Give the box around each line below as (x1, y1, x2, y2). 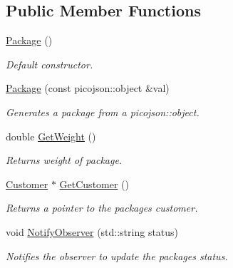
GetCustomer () (59, 176, 130, 191)
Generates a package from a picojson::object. (6, 104, 200, 119)
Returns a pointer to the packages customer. (6, 200, 198, 215)
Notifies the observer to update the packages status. (6, 248, 228, 263)
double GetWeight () (6, 128, 96, 143)
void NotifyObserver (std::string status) (6, 224, 179, 239)
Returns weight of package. (6, 153, 123, 167)
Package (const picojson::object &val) (6, 81, 170, 96)
